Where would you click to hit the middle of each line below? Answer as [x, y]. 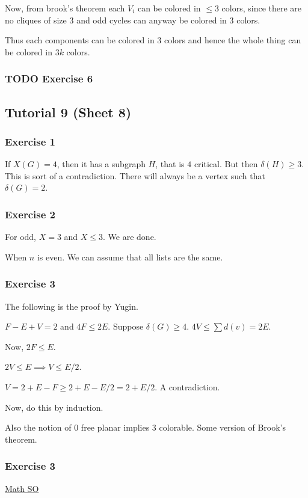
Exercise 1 [30, 141]
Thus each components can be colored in [80, 40]
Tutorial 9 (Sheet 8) [68, 112]
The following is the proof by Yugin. [72, 306]
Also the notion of [38, 427]
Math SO [22, 488]
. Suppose [126, 326]
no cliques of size [36, 20]
